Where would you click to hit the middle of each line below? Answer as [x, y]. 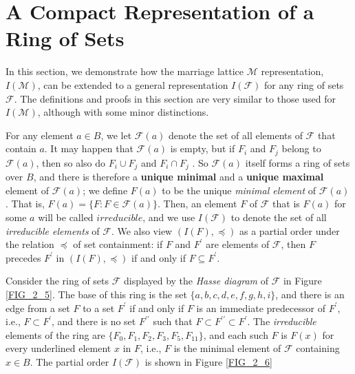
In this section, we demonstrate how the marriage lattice [125, 71]
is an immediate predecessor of [261, 308]
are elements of [238, 244]
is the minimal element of [227, 348]
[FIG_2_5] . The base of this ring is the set [96, 294]
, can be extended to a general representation [133, 84]
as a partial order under [290, 230]
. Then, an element [197, 204]
